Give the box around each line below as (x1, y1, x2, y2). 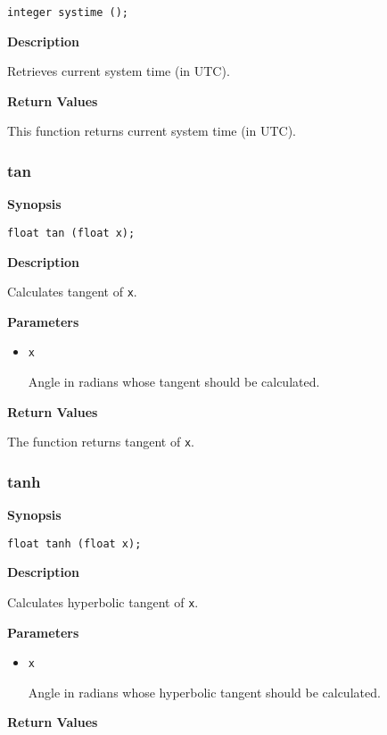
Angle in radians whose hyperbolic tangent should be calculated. (28, 682, 381, 701)
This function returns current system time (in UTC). (7, 121, 297, 140)
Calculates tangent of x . (7, 282, 137, 301)
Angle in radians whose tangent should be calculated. (28, 372, 320, 390)
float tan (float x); (7, 226, 136, 239)
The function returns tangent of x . (7, 432, 194, 451)
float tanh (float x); (7, 537, 142, 550)
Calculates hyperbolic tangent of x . (7, 592, 199, 611)
